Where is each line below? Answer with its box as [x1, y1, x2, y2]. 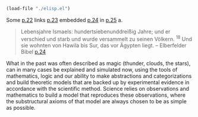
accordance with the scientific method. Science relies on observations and [6, 85, 189, 92]
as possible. [6, 104, 36, 111]
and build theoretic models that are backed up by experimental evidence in [6, 78, 190, 86]
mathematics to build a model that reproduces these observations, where [6, 91, 186, 98]
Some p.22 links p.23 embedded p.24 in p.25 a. [6, 16, 123, 23]
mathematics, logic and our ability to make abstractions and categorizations [6, 72, 192, 79]
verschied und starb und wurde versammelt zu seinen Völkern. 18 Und [20, 34, 192, 42]
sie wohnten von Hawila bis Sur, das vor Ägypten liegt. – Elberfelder [20, 42, 187, 49]
